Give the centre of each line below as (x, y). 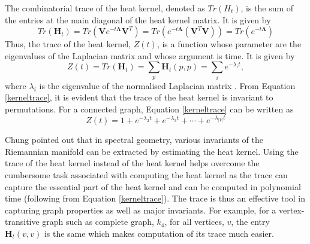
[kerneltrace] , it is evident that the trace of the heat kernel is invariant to (139, 97)
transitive (22, 222)
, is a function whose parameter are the (229, 44)
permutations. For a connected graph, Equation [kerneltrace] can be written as (149, 109)
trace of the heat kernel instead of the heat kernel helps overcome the (132, 163)
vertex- (292, 210)
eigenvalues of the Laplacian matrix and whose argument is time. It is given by (150, 55)
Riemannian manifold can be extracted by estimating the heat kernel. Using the (152, 151)
